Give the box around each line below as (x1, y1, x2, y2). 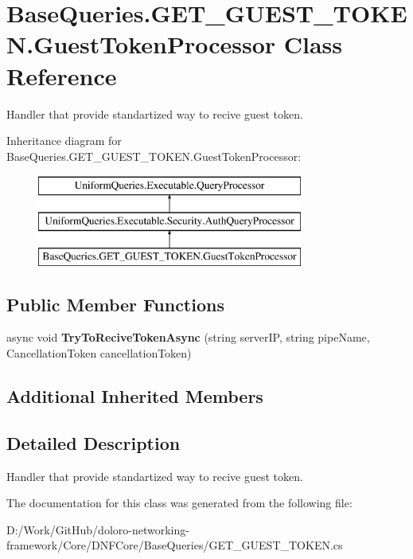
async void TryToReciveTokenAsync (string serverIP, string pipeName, (6, 329, 370, 346)
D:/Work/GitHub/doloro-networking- (6, 521, 189, 537)
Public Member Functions (6, 291, 224, 316)
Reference (6, 59, 117, 92)
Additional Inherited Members (6, 384, 263, 408)
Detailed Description (6, 430, 181, 455)
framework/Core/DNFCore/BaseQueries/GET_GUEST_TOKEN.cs (6, 537, 343, 553)
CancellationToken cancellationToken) (6, 345, 192, 362)
